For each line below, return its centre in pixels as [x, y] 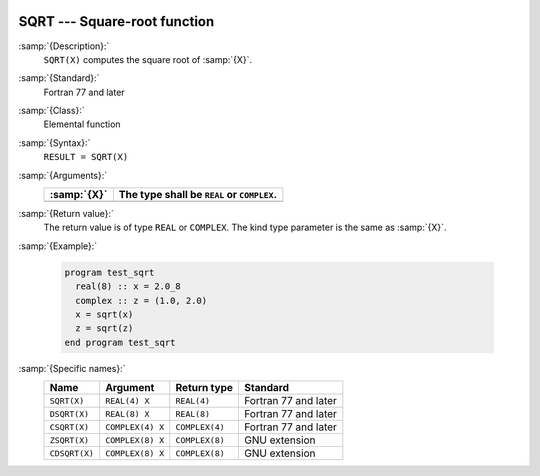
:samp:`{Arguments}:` [63, 175]
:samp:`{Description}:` [64, 46]
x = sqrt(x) [104, 314]
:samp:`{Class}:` [51, 111]
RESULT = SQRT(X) [86, 157]
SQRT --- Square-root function [116, 21]
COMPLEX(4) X [135, 426]
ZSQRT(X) [69, 440]
